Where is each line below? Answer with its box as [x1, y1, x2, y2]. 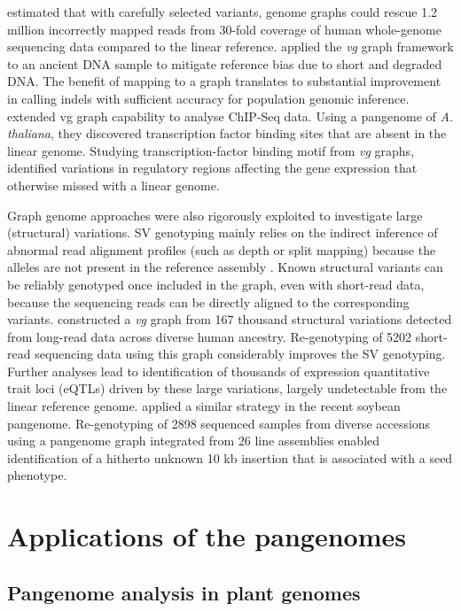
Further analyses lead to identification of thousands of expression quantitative [7, 361, 430, 380]
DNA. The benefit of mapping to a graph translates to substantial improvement [7, 72, 441, 90]
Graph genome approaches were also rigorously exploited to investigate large [7, 205, 423, 224]
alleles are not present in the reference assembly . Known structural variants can [7, 258, 443, 276]
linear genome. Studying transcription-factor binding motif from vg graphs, [7, 141, 415, 159]
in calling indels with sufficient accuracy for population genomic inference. [7, 89, 410, 107]
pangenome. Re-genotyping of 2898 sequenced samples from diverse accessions [7, 414, 431, 432]
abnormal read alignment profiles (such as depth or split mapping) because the [7, 240, 436, 259]
